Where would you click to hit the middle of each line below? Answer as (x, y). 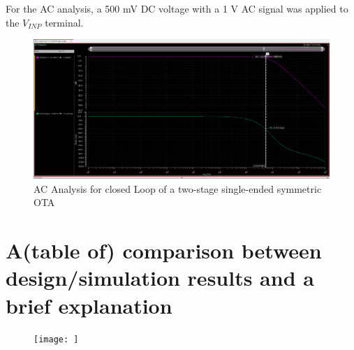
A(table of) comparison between (164, 250)
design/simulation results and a (160, 278)
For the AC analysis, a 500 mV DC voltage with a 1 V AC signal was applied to (177, 8)
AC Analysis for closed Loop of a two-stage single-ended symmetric (178, 188)
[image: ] (56, 340)
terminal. (64, 22)
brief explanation (89, 305)
